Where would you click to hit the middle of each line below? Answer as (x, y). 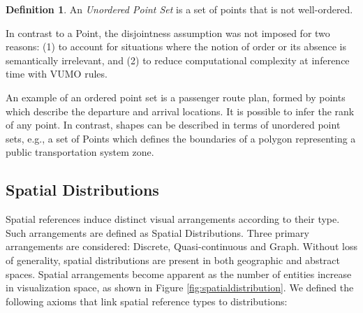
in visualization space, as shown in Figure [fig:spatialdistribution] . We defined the (180, 287)
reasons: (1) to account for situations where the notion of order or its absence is (176, 46)
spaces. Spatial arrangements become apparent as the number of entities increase (179, 274)
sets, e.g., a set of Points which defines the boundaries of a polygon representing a (181, 138)
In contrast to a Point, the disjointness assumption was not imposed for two (168, 32)
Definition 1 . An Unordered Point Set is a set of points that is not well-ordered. (179, 9)
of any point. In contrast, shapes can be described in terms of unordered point (173, 125)
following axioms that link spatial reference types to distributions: (147, 301)
